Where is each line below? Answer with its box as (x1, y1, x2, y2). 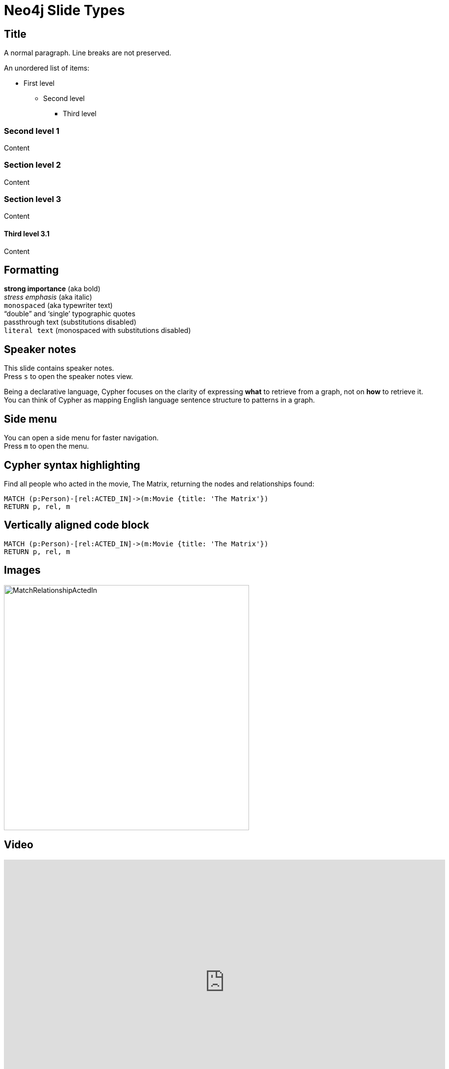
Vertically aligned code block (4, 519, 150, 532)
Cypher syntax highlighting (4, 458, 140, 471)
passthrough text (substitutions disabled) (4, 318, 136, 327)
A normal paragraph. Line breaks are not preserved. (4, 49, 172, 57)
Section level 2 (4, 160, 61, 170)
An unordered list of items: (4, 64, 90, 73)
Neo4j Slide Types (4, 2, 125, 19)
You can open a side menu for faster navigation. (4, 433, 159, 442)
